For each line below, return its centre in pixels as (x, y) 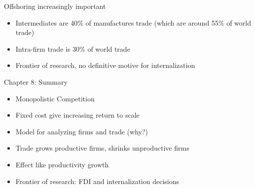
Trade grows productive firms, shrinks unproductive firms (102, 148)
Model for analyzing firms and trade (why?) (82, 131)
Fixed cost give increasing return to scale (77, 115)
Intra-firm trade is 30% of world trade (73, 48)
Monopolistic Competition (55, 98)
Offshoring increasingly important (55, 6)
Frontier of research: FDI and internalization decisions (97, 181)
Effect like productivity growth (62, 164)
